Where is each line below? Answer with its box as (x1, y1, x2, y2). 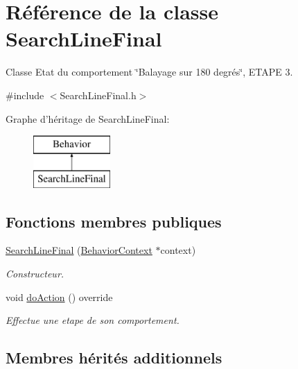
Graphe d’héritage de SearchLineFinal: (6, 111, 170, 126)
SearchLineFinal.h (60, 87, 137, 102)
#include (6, 87, 44, 102)
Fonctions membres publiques (6, 210, 222, 232)
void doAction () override (6, 289, 113, 304)
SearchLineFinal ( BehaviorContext (6, 243, 152, 257)
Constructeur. (6, 266, 64, 281)
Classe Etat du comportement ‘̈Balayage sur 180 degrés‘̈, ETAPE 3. (6, 65, 293, 79)
